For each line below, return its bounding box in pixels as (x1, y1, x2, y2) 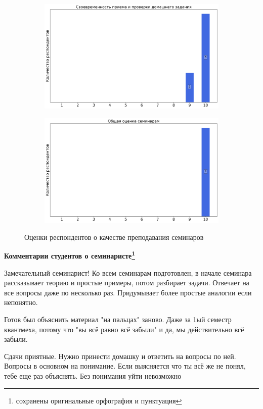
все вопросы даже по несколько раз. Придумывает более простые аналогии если (4, 287, 252, 297)
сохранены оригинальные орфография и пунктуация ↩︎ (16, 395, 182, 405)
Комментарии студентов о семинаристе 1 (4, 249, 136, 261)
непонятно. (4, 297, 38, 308)
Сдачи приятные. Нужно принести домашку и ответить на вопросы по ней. (4, 350, 236, 361)
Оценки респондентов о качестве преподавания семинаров (24, 231, 204, 242)
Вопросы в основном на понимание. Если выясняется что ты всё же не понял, (4, 361, 246, 371)
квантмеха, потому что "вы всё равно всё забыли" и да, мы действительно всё (4, 324, 244, 334)
